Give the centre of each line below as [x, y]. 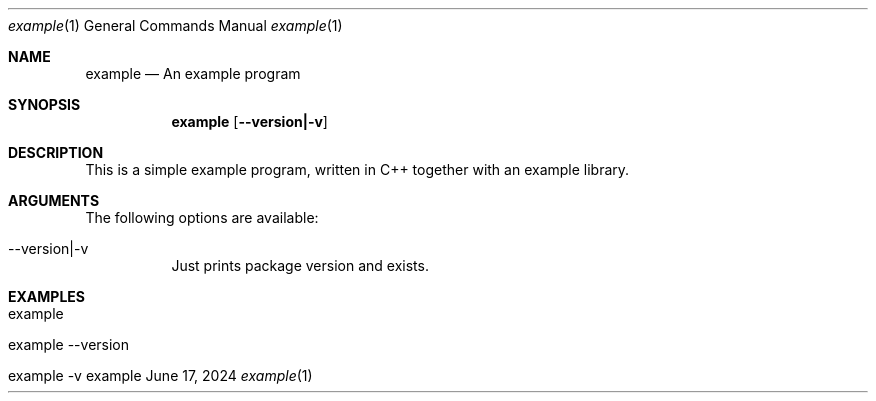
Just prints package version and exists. [300, 265]
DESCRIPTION [56, 152]
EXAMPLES [46, 296]
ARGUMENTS [54, 200]
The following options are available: [202, 217]
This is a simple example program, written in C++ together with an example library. [357, 169]
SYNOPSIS [44, 104]
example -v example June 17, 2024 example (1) [160, 375]
